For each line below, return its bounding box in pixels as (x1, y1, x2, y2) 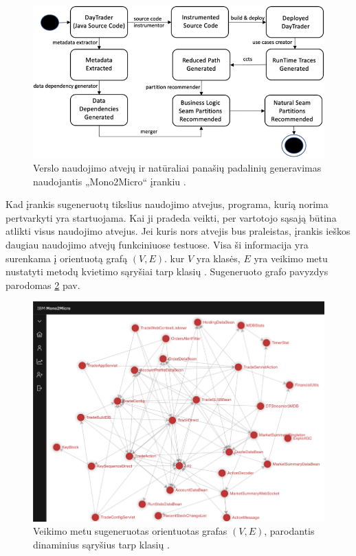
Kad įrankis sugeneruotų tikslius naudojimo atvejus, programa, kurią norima (5, 197, 329, 211)
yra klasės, (196, 251, 241, 265)
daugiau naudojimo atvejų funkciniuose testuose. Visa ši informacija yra (5, 238, 309, 252)
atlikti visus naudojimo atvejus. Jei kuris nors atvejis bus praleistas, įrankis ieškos (5, 224, 351, 238)
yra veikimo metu (254, 251, 328, 265)
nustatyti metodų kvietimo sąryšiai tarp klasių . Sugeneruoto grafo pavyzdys (5, 264, 329, 279)
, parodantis (264, 524, 315, 538)
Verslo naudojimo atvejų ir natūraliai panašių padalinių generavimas (33, 161, 322, 175)
